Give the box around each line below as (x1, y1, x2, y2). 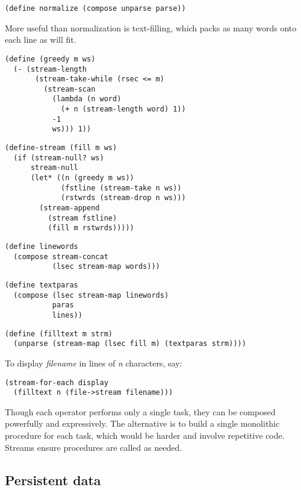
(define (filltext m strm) (5, 329, 113, 338)
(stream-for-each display (5, 378, 108, 387)
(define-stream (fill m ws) (5, 143, 117, 152)
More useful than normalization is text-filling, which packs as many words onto (5, 21, 297, 34)
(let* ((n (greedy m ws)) (30, 174, 134, 183)
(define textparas (5, 280, 78, 289)
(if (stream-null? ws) (13, 153, 104, 162)
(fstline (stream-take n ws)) (61, 183, 182, 192)
